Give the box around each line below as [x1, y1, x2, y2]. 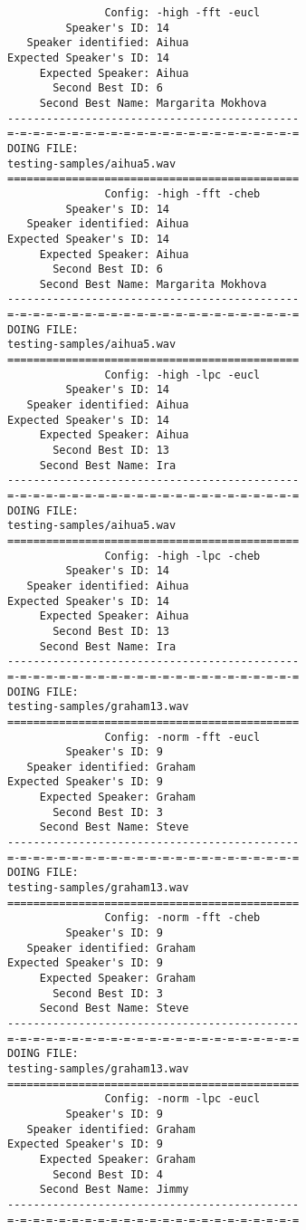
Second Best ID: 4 [53, 1168, 163, 1181]
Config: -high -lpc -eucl [104, 368, 261, 381]
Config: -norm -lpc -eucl [104, 1092, 261, 1106]
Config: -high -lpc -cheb [104, 549, 261, 562]
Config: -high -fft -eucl [104, 6, 261, 19]
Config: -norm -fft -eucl [104, 730, 261, 744]
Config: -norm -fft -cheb [104, 911, 261, 925]
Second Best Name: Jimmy [39, 1183, 189, 1196]
